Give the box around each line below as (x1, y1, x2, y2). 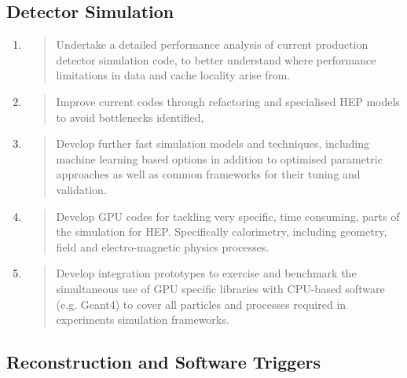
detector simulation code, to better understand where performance (56, 51, 376, 68)
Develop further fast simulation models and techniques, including (56, 135, 370, 152)
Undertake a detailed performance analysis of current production (56, 36, 368, 53)
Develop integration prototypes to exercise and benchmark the (56, 265, 357, 281)
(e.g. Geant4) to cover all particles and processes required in (56, 295, 346, 312)
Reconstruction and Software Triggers (6, 350, 321, 374)
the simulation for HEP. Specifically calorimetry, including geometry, (56, 223, 387, 240)
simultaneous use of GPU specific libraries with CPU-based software (56, 280, 385, 296)
